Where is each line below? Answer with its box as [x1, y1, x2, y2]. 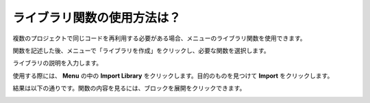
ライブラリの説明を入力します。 [12, 59, 103, 68]
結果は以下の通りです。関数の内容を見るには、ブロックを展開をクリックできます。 [12, 84, 246, 92]
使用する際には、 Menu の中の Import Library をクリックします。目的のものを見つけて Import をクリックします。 [12, 72, 334, 80]
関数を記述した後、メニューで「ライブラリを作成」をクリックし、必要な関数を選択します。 [12, 46, 270, 55]
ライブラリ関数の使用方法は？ [12, 10, 182, 25]
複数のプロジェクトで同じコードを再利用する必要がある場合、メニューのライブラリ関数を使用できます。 [12, 34, 306, 42]
